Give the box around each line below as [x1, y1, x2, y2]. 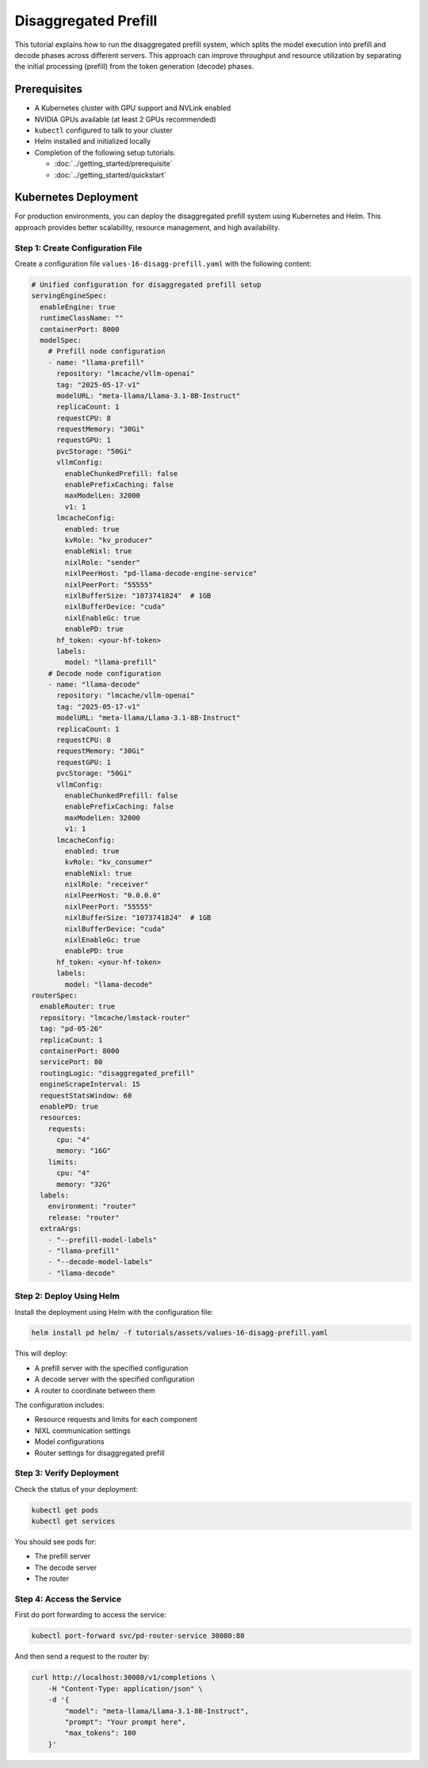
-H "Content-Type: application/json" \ [48, 1684, 204, 1693]
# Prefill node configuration [48, 347, 166, 356]
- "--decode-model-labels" [48, 1258, 154, 1266]
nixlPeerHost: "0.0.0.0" [64, 891, 162, 900]
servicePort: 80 [40, 1058, 103, 1067]
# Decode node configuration [48, 669, 162, 678]
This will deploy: [14, 1349, 68, 1359]
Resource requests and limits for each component [34, 1415, 198, 1424]
